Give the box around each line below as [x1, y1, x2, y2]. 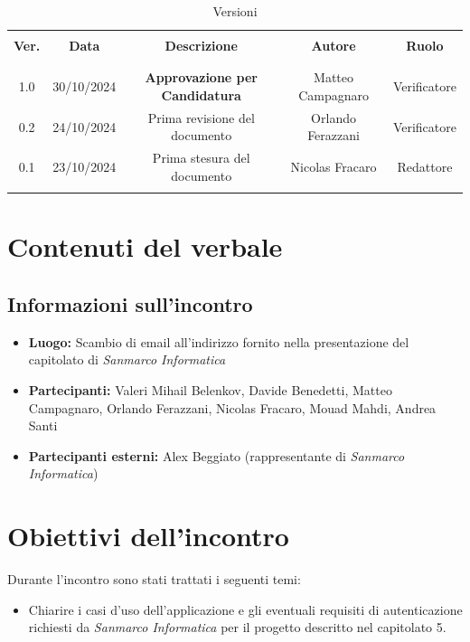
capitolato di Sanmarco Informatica [28, 350, 226, 369]
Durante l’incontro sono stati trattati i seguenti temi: [7, 570, 301, 589]
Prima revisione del [147, 108, 255, 127]
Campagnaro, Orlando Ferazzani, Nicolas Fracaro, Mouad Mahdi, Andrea [28, 398, 437, 417]
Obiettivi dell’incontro [7, 517, 289, 554]
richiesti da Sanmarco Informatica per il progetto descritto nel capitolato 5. [28, 618, 446, 637]
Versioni [212, 2, 258, 20]
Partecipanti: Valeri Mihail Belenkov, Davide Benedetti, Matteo [28, 381, 392, 400]
